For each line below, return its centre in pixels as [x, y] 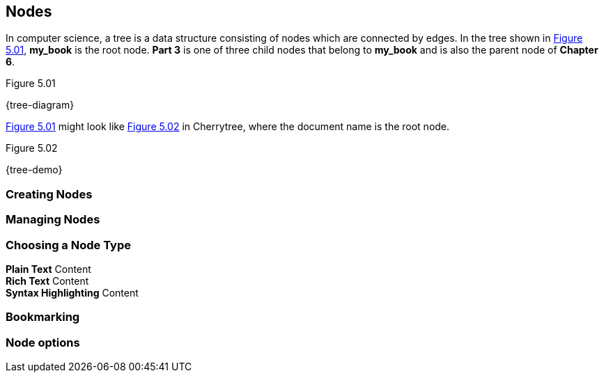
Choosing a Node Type [68, 245]
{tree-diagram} [40, 105]
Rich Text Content [47, 281]
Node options [43, 342]
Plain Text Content [48, 269]
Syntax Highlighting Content [72, 292]
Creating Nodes [49, 194]
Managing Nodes [53, 220]
